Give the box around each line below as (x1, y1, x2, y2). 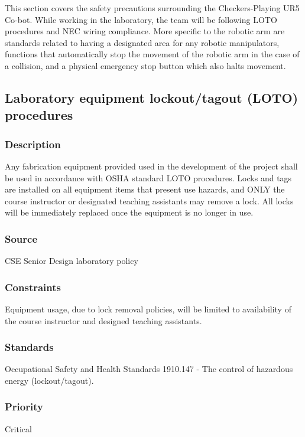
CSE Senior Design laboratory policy (5, 255, 138, 267)
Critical (5, 422, 32, 435)
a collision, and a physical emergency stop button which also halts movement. (5, 59, 286, 71)
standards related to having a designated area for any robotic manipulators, (5, 36, 280, 48)
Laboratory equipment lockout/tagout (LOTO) (5, 88, 298, 106)
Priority (5, 399, 43, 414)
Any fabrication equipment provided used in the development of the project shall (5, 159, 298, 172)
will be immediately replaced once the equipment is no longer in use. (5, 206, 254, 218)
